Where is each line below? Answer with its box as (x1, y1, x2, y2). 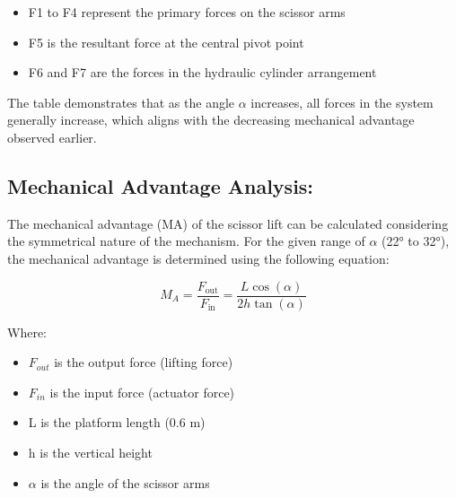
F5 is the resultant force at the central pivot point (28, 32, 304, 51)
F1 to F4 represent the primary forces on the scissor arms (28, 3, 346, 21)
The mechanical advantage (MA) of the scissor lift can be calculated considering (7, 214, 449, 232)
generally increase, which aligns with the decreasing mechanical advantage (7, 110, 415, 129)
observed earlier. (7, 127, 97, 146)
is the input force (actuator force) (49, 382, 235, 401)
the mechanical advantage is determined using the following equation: (7, 249, 390, 267)
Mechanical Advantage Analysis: (7, 171, 314, 199)
